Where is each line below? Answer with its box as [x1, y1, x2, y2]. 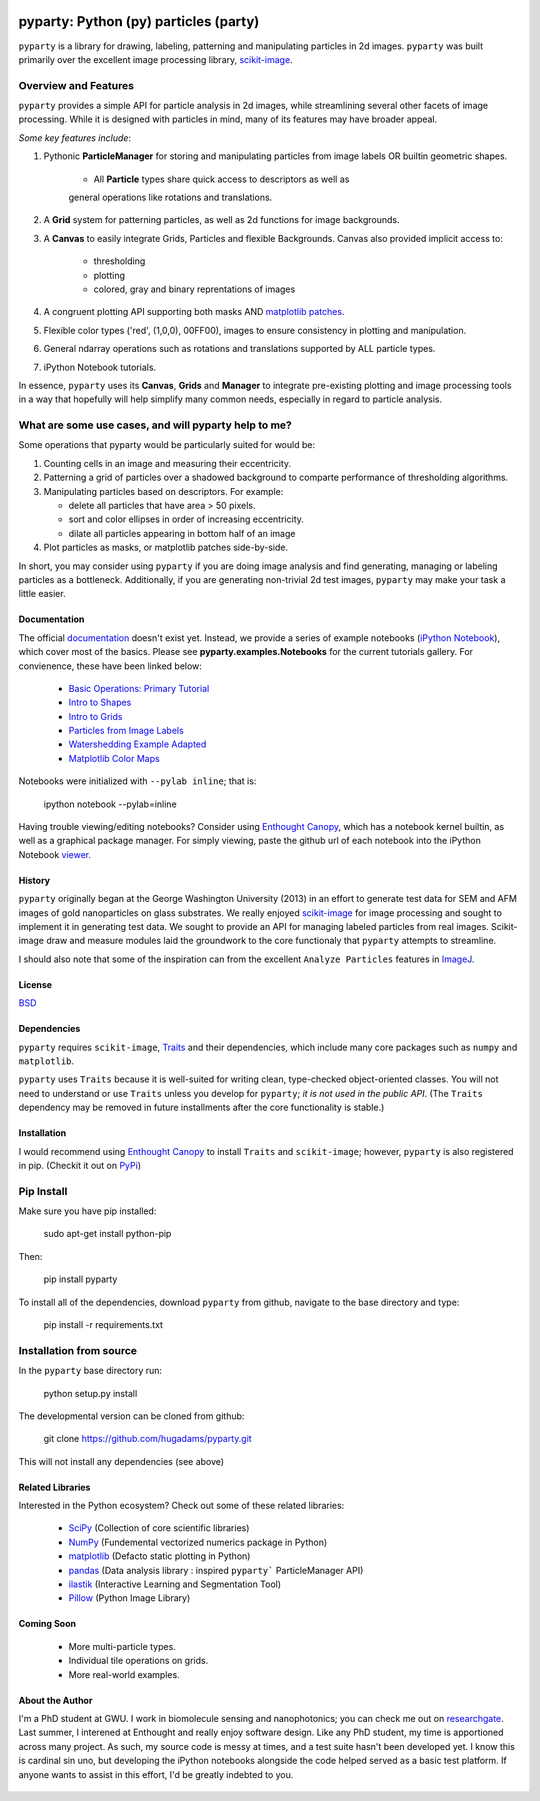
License [18, 978, 53, 990]
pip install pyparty [43, 1273, 118, 1285]
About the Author [18, 1694, 93, 1706]
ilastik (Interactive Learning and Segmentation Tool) [68, 1578, 282, 1590]
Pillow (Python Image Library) [68, 1592, 191, 1604]
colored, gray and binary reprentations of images [93, 283, 296, 295]
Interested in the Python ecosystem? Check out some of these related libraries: [18, 1500, 345, 1512]
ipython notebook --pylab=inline [43, 798, 177, 810]
